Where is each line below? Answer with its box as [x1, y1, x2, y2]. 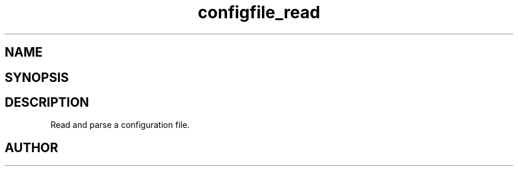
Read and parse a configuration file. [50, 120, 190, 130]
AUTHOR [5, 140, 59, 155]
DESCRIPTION [5, 95, 89, 110]
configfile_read [198, 2, 320, 22]
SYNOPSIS [5, 70, 69, 85]
